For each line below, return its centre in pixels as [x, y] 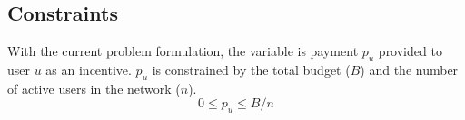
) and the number [409, 69]
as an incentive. [89, 69]
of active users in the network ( [94, 88]
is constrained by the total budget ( [251, 69]
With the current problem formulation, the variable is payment [183, 51]
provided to [410, 51]
